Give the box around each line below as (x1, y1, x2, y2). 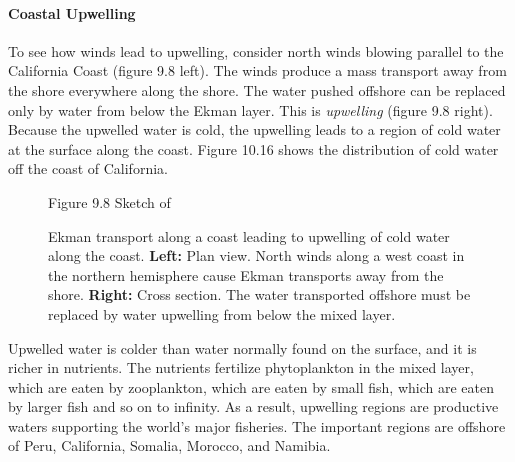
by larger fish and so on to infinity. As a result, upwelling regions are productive (8, 396, 499, 417)
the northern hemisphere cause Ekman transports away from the (48, 264, 444, 285)
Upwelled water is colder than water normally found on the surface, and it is (8, 337, 477, 358)
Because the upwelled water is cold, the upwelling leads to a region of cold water (8, 119, 501, 140)
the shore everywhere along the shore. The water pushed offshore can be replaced (8, 79, 506, 100)
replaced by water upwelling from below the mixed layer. (48, 303, 396, 324)
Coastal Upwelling (8, 2, 136, 23)
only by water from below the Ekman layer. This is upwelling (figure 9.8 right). (8, 99, 493, 120)
